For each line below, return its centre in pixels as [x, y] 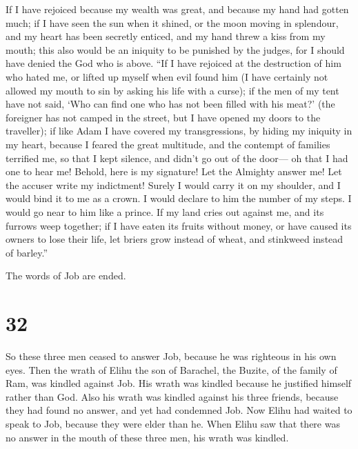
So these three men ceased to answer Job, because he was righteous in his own [171, 356]
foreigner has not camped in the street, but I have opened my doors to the [163, 117]
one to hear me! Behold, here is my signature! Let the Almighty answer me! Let [174, 171]
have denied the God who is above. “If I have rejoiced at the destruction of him [173, 63]
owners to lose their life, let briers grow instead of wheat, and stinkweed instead [175, 239]
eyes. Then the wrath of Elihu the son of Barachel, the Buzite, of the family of [171, 369]
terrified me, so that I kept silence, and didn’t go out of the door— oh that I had [177, 158]
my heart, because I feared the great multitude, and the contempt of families [168, 144]
